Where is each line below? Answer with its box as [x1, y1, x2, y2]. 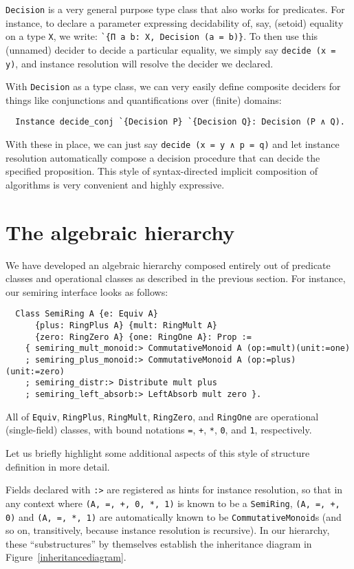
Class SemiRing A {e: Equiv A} [15, 309, 158, 319]
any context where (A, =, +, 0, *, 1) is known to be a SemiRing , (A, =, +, [5, 495, 340, 510]
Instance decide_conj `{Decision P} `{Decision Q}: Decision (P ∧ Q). [15, 117, 345, 127]
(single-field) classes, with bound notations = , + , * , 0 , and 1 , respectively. [5, 422, 312, 437]
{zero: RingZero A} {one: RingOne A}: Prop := [34, 332, 252, 342]
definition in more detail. [5, 459, 110, 473]
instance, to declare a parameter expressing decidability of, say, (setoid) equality [5, 15, 344, 30]
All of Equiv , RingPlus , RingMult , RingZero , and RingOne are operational [5, 409, 319, 423]
